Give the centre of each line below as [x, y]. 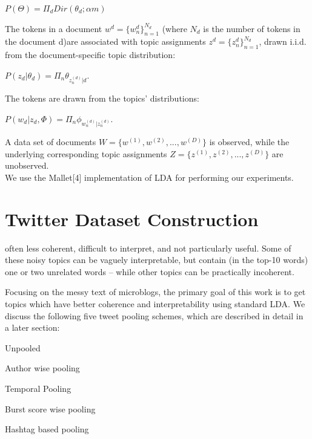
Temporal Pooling [38, 388]
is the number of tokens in [252, 28]
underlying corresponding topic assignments [86, 153]
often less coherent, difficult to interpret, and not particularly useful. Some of [148, 248]
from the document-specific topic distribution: [90, 55]
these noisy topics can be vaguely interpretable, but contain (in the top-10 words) [157, 260]
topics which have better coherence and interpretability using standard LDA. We [155, 303]
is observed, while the [249, 142]
